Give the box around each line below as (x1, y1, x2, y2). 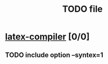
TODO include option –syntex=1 (5, 51, 104, 59)
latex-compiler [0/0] (5, 31, 90, 42)
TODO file (62, 3, 103, 15)
